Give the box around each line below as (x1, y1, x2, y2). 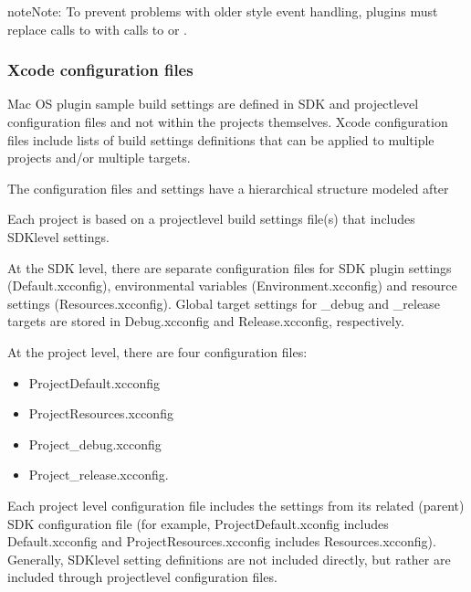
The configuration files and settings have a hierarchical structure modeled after (7, 178, 449, 197)
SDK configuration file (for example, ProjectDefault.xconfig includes (7, 513, 389, 533)
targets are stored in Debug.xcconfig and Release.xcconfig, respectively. (7, 312, 404, 331)
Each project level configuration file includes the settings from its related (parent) (7, 495, 465, 514)
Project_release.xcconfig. (28, 465, 169, 484)
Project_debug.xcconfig (28, 434, 162, 453)
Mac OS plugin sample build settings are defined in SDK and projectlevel (7, 94, 419, 113)
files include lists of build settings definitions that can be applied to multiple (7, 130, 434, 149)
